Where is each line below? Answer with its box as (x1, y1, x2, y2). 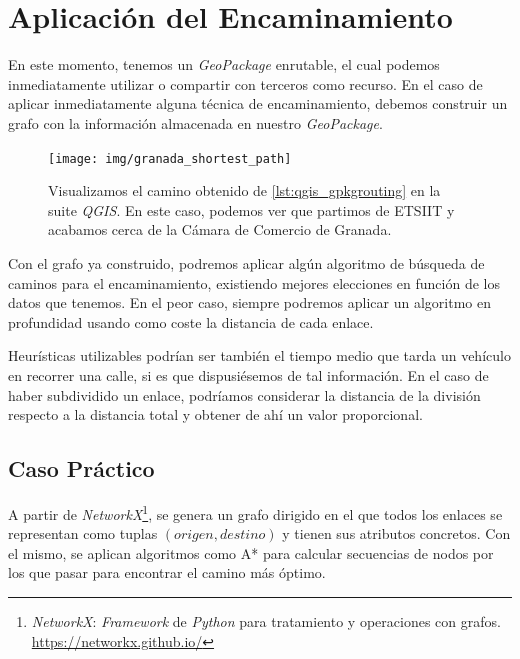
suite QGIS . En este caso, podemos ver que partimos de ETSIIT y (48, 199, 455, 220)
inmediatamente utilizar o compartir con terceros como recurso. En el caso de (8, 73, 483, 94)
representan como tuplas (8, 523, 158, 544)
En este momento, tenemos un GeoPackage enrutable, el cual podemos (8, 54, 440, 75)
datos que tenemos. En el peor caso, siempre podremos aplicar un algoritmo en (8, 292, 491, 313)
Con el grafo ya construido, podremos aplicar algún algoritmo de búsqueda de (8, 252, 485, 273)
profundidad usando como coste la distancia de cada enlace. (8, 311, 374, 332)
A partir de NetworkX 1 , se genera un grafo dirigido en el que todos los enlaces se (8, 500, 503, 524)
